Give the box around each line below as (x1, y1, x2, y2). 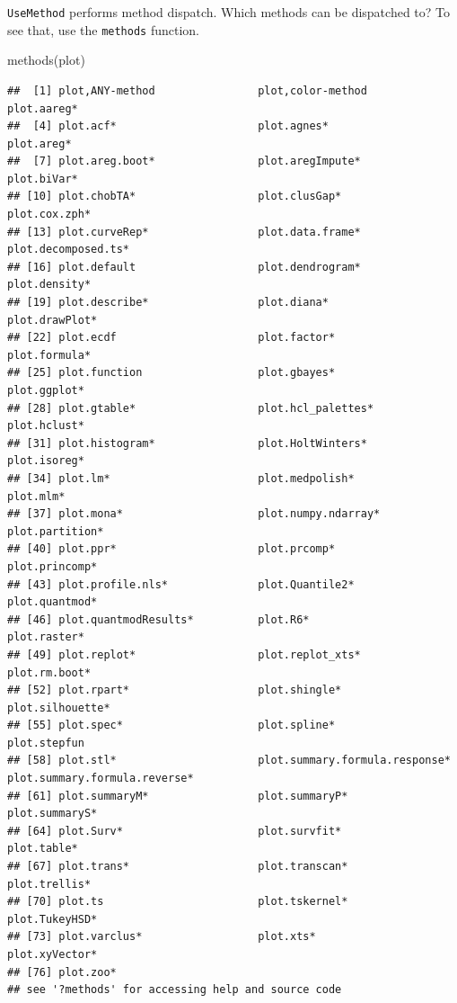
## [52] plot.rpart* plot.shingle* (7, 684, 342, 697)
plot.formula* (7, 348, 92, 362)
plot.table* (7, 842, 78, 855)
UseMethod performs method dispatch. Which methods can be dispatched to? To (7, 3, 450, 21)
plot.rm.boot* (7, 666, 92, 679)
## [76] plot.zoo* (7, 965, 117, 979)
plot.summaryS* (7, 807, 98, 820)
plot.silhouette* (7, 701, 110, 714)
